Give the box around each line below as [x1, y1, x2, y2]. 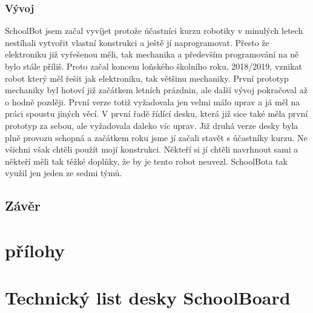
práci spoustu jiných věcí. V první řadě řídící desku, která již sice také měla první [5, 107, 308, 120]
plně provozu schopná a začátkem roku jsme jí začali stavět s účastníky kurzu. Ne [5, 131, 308, 143]
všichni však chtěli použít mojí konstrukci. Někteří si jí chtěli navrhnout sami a [5, 143, 298, 156]
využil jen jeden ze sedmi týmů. [5, 166, 122, 179]
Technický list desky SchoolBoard [5, 285, 291, 310]
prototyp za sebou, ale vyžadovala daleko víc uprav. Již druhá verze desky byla [5, 119, 298, 131]
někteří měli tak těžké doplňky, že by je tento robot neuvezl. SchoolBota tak [5, 154, 288, 167]
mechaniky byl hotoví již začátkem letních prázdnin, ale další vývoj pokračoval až [5, 84, 308, 96]
